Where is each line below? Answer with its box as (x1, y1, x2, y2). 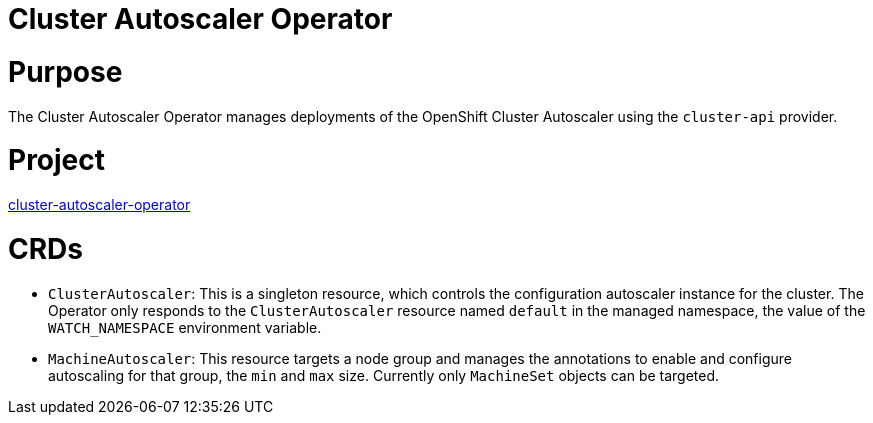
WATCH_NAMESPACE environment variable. (48, 318, 322, 336)
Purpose (8, 54, 123, 89)
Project (8, 143, 106, 178)
